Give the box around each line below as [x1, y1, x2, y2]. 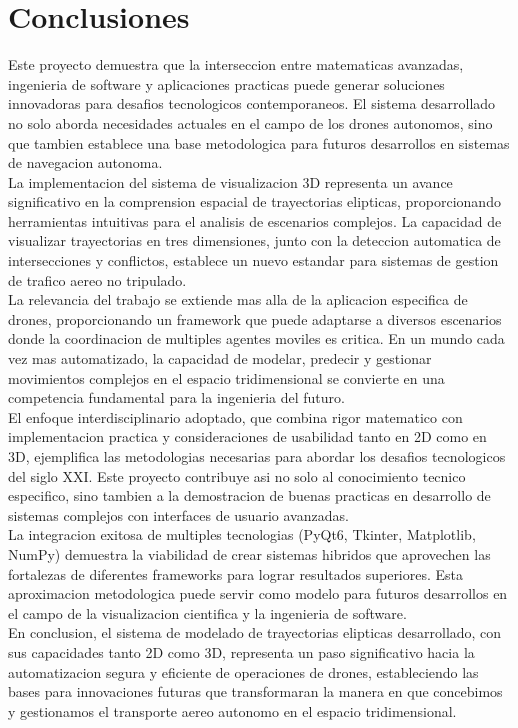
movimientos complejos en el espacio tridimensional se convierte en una [8, 367, 445, 388]
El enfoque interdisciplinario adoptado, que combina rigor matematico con [8, 406, 463, 427]
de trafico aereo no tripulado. [8, 269, 187, 290]
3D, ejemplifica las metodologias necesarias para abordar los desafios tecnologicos [8, 446, 506, 466]
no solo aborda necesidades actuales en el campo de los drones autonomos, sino [8, 112, 493, 133]
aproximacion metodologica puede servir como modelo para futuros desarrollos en [8, 583, 508, 604]
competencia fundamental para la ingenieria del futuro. [8, 387, 345, 408]
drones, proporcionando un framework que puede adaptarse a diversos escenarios [8, 308, 502, 329]
